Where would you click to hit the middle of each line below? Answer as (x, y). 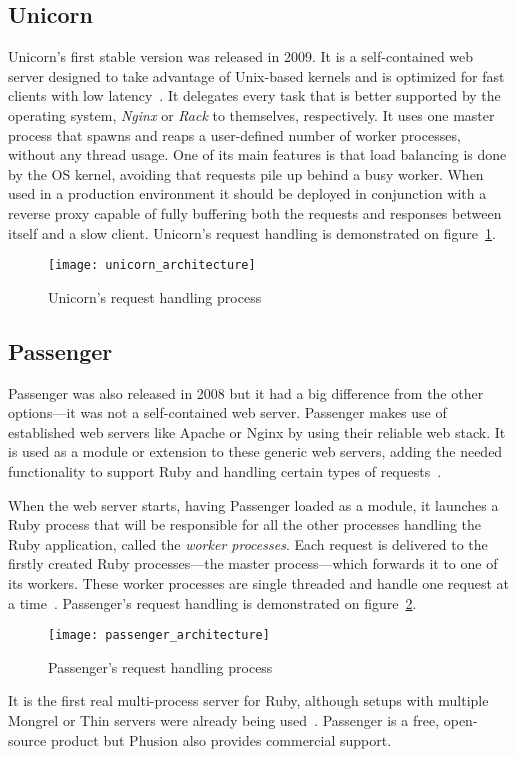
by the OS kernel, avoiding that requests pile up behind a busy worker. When (246, 173)
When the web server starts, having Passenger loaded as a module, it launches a (253, 504)
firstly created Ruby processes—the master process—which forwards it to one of (253, 563)
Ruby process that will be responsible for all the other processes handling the (245, 524)
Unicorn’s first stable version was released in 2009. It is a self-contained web (241, 56)
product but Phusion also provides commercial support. (221, 739)
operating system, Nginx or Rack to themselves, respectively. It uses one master (251, 114)
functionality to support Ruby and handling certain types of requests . (225, 470)
